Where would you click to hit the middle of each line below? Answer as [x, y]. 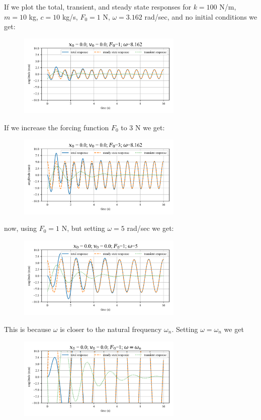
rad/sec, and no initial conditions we [201, 16]
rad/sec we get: [150, 228]
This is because [28, 329]
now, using [21, 228]
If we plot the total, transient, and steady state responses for [98, 7]
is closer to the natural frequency [111, 329]
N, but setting [83, 228]
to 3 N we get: [143, 127]
